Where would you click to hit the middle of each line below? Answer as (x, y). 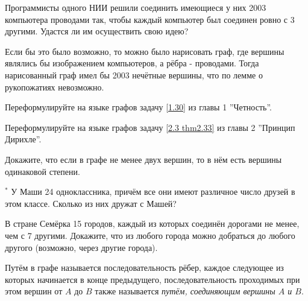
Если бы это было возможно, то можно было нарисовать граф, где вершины (145, 51)
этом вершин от (34, 291)
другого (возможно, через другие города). (81, 247)
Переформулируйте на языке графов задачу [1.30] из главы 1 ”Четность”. (138, 107)
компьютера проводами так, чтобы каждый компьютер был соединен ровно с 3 (150, 19)
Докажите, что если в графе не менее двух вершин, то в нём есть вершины (143, 159)
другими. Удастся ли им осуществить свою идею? (97, 31)
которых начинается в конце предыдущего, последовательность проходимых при (152, 279)
